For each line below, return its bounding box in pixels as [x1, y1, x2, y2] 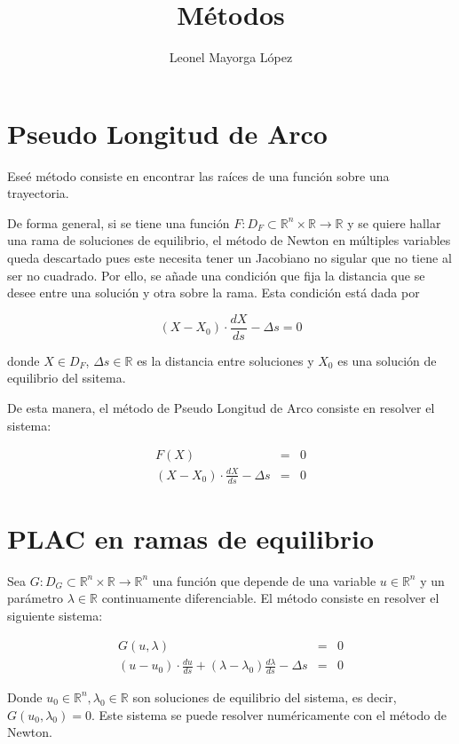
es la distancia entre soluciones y [137, 351, 314, 369]
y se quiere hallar [347, 213, 441, 232]
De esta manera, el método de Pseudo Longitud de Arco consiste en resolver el [7, 399, 435, 417]
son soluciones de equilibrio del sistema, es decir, [132, 687, 397, 706]
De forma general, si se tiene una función [7, 213, 230, 232]
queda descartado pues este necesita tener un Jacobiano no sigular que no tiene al [7, 249, 452, 267]
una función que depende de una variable [152, 571, 376, 590]
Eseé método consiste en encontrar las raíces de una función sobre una [7, 166, 390, 185]
